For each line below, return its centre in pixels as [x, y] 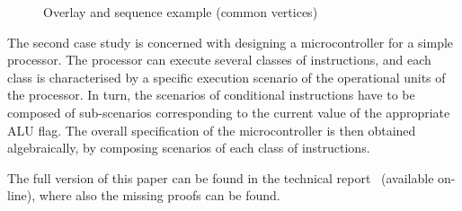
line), [22, 195]
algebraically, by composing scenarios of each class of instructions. [189, 148]
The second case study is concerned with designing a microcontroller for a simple [231, 42]
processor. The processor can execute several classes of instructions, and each [219, 60]
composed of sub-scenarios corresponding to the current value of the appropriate [229, 112]
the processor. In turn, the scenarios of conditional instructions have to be [211, 95]
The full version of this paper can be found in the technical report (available [221, 177]
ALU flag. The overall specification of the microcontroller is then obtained [212, 130]
